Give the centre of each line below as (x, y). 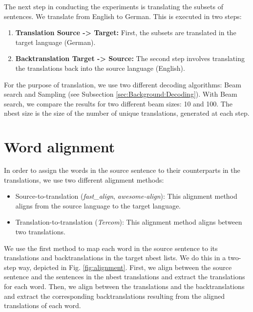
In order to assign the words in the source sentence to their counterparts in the (122, 170)
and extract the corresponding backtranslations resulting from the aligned (115, 296)
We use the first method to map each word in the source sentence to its (111, 248)
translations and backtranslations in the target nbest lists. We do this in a (115, 258)
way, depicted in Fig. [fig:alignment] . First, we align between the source (125, 267)
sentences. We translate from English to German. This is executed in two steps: (123, 16)
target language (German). (55, 42)
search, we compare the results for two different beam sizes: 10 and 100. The (118, 103)
